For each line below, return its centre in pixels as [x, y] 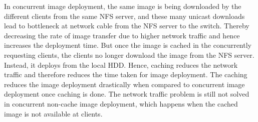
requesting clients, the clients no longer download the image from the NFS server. [129, 55]
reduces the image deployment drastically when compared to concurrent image [124, 84]
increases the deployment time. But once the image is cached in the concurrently [128, 45]
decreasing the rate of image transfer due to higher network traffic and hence [122, 35]
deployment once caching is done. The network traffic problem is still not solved [127, 94]
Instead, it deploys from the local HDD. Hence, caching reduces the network [121, 64]
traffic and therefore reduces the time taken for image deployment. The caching [126, 74]
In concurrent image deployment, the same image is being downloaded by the [123, 6]
